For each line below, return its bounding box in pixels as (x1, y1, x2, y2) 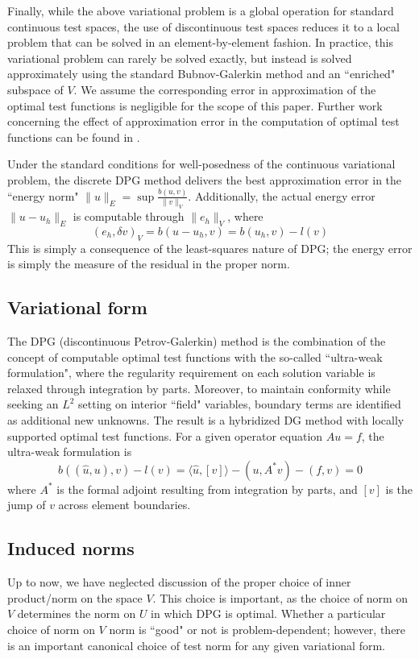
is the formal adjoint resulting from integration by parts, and (56, 480, 358, 497)
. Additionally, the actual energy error (188, 187, 375, 204)
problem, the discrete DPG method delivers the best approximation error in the (7, 171, 402, 188)
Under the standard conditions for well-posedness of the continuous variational (7, 155, 396, 172)
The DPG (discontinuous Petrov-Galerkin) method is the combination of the (7, 333, 386, 350)
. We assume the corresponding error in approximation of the (73, 81, 376, 97)
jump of (7, 496, 46, 513)
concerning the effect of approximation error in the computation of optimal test (7, 113, 400, 130)
